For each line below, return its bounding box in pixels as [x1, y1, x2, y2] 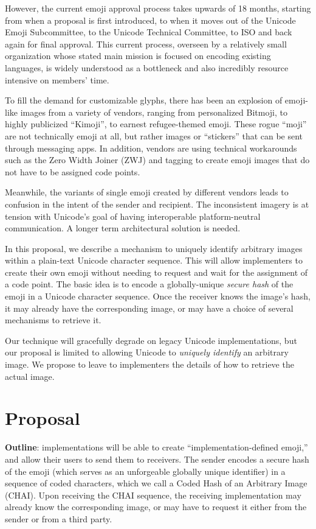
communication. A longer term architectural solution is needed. [5, 222, 241, 234]
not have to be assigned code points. [5, 165, 140, 178]
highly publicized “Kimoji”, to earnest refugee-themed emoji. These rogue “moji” [5, 117, 307, 130]
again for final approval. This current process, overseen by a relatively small [5, 37, 287, 50]
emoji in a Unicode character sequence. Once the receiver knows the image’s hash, [5, 290, 311, 303]
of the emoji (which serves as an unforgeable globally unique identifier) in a [5, 464, 286, 477]
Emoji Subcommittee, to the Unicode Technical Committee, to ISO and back [5, 26, 292, 38]
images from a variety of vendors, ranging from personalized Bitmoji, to [20, 105, 287, 118]
